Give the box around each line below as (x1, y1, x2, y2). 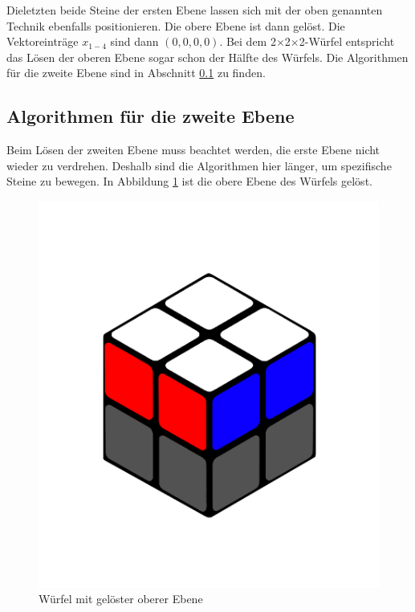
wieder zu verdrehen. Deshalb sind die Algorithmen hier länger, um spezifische (6, 157, 392, 173)
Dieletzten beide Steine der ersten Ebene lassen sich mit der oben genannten (6, 2, 383, 18)
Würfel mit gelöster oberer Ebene (39, 590, 203, 607)
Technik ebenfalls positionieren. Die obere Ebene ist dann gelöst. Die (6, 17, 345, 34)
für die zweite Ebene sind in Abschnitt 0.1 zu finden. (6, 64, 266, 81)
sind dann (110, 33, 159, 50)
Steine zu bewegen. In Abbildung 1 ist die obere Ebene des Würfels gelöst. (6, 173, 372, 190)
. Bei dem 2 (219, 33, 276, 50)
